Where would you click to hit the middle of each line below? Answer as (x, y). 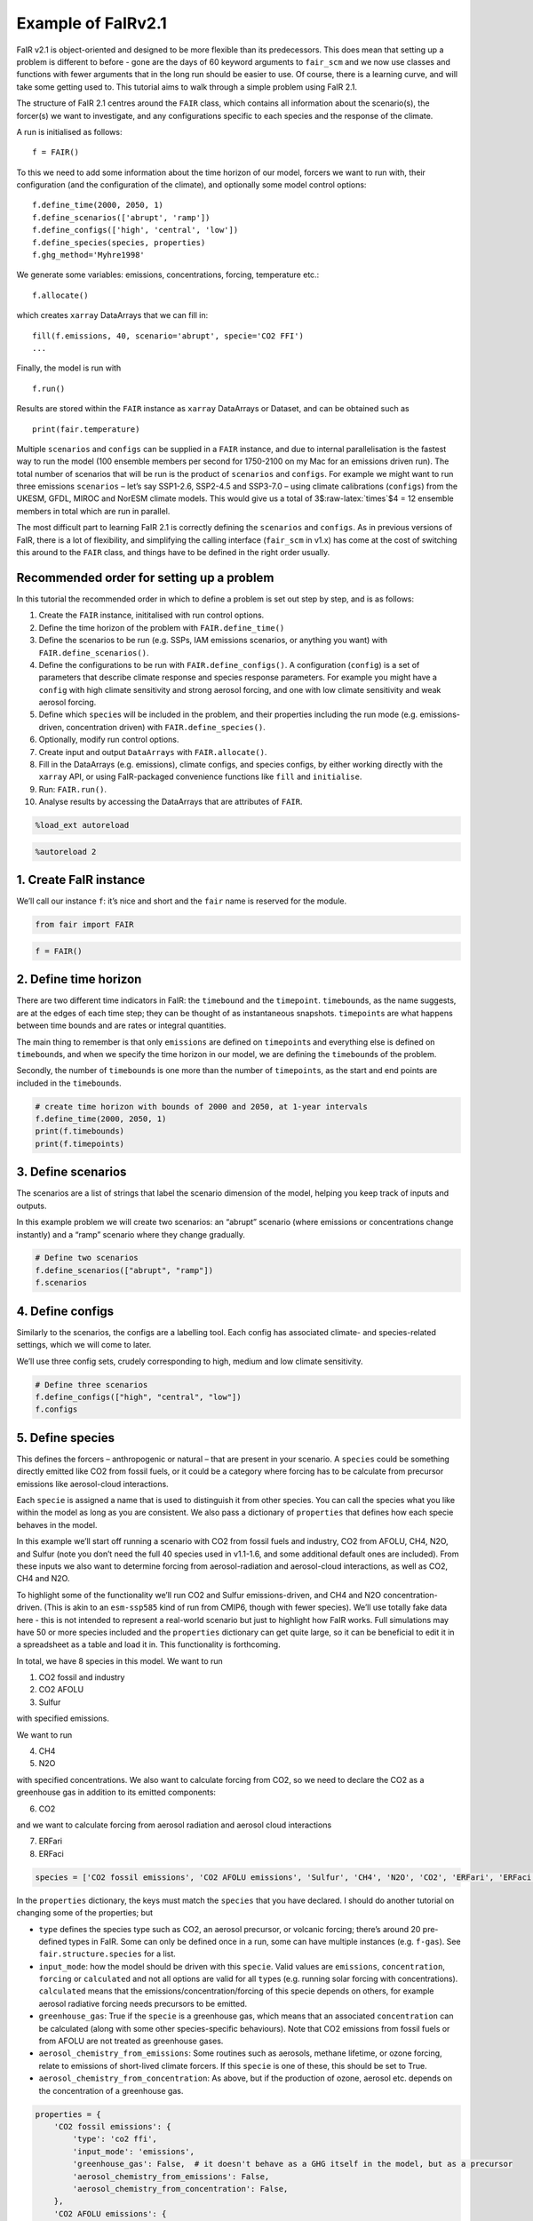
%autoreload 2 (66, 852)
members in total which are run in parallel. (93, 511)
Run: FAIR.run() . (72, 789)
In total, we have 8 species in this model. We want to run (120, 1660)
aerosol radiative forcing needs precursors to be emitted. (143, 2003)
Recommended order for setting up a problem (145, 577)
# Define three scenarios (91, 1385)
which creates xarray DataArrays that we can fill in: (112, 315)
